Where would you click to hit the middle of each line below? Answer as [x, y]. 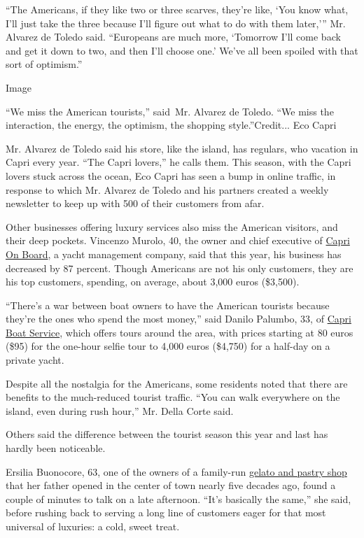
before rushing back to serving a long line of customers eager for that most [166, 512]
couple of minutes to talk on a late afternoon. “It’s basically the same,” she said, [178, 498]
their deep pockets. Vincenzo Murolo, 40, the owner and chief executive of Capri [178, 240]
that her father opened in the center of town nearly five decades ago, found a [171, 485]
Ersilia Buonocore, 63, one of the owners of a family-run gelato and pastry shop [176, 471]
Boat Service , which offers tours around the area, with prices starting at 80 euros [180, 332]
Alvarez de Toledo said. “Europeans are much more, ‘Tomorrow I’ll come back [173, 37]
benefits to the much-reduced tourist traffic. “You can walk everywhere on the [173, 397]
